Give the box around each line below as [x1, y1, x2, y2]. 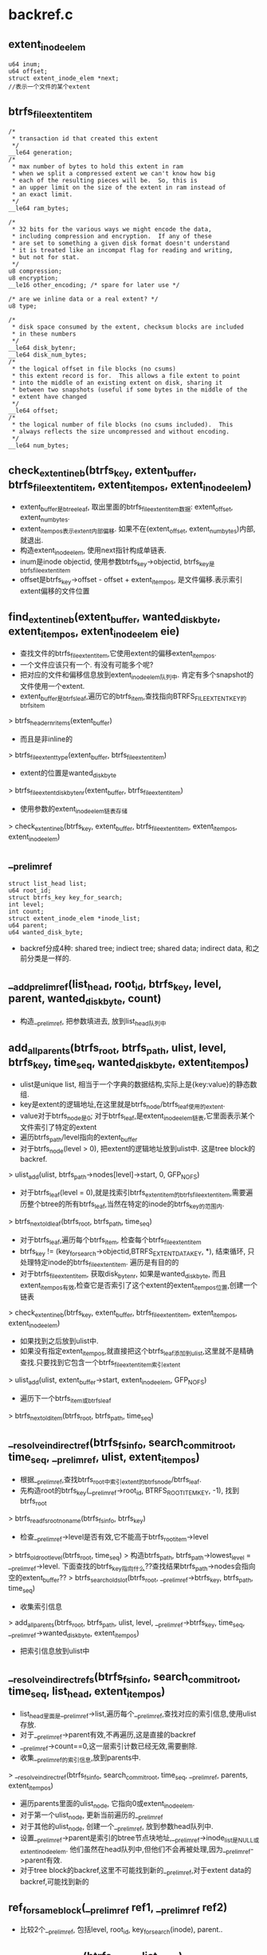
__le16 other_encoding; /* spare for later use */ [8, 281, 180, 289]
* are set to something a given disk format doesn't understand [11, 239, 230, 248]
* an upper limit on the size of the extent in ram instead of [11, 183, 226, 192]
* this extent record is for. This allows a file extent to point [11, 372, 241, 380]
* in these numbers [11, 330, 77, 338]
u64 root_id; [8, 887, 52, 895]
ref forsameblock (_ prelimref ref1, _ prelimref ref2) [8, 1900, 228, 1916]
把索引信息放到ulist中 [19, 1646, 90, 1656]
